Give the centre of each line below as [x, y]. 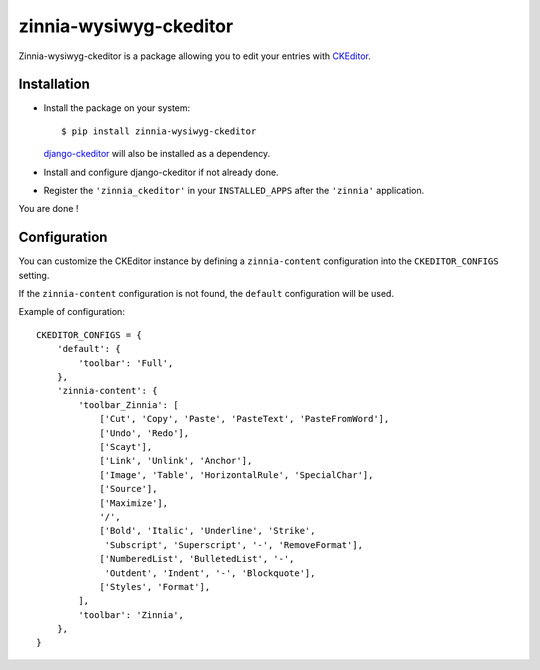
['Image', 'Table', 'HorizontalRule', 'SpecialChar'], [236, 474]
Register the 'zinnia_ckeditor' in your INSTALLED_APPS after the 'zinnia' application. [234, 191]
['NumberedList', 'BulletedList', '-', [197, 559]
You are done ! [48, 209]
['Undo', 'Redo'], [144, 433]
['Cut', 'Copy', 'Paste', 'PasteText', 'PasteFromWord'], [244, 419]
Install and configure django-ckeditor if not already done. [161, 172]
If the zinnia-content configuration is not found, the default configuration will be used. [206, 294]
